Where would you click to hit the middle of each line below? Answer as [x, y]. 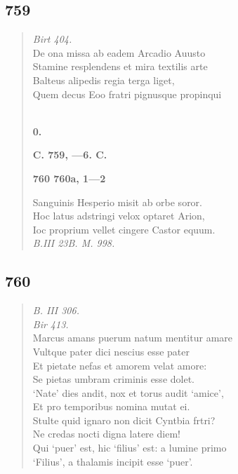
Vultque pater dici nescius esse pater [111, 351]
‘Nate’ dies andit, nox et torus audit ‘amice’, [128, 392]
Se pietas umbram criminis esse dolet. [113, 379]
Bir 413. [51, 324]
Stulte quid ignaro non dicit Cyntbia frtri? [124, 420]
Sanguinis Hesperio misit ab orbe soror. [118, 202]
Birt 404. [52, 39]
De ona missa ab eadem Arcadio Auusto [119, 52]
